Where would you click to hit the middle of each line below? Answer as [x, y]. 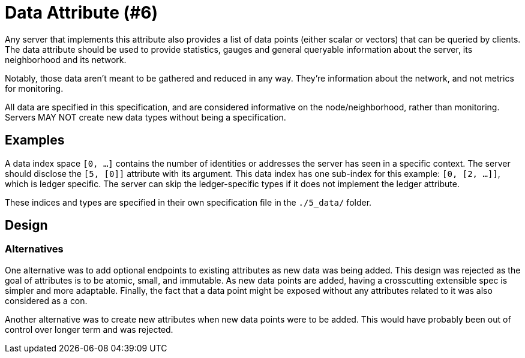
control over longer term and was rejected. [89, 329]
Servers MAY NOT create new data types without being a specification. [145, 117]
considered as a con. [46, 300]
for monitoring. [34, 88]
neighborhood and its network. [66, 59]
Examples [35, 140]
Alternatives [34, 249]
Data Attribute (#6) [82, 13]
